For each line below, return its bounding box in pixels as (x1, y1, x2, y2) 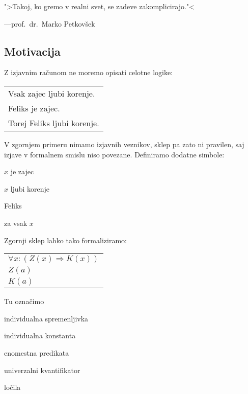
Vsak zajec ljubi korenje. (8, 87, 95, 99)
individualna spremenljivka (4, 313, 89, 323)
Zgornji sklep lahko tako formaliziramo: (4, 235, 127, 245)
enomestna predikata (4, 347, 69, 358)
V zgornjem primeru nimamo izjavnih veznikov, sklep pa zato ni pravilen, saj (4, 138, 244, 149)
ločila (4, 382, 21, 392)
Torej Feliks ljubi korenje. (8, 117, 99, 129)
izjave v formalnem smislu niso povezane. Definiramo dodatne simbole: (4, 149, 225, 159)
